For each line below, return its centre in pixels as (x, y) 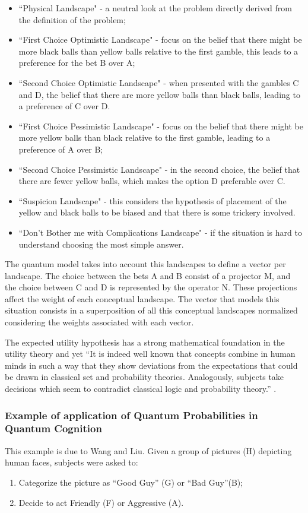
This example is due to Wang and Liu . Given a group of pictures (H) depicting (148, 450)
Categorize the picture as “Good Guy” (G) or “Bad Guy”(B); (131, 482)
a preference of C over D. (64, 106)
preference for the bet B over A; (77, 63)
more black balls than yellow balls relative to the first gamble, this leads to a (158, 51)
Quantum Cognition (53, 428)
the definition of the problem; (72, 19)
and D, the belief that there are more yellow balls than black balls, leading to (159, 94)
